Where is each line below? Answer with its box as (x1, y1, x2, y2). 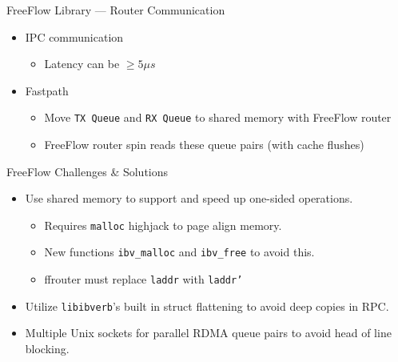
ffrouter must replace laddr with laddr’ (44, 271, 243, 288)
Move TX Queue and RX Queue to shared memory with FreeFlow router (44, 109, 392, 126)
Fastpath (25, 82, 69, 99)
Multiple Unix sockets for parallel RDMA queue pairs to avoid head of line (25, 324, 392, 341)
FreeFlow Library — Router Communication (6, 2, 225, 18)
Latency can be (44, 55, 120, 72)
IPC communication (25, 28, 124, 45)
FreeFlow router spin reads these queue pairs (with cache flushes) (44, 136, 364, 153)
